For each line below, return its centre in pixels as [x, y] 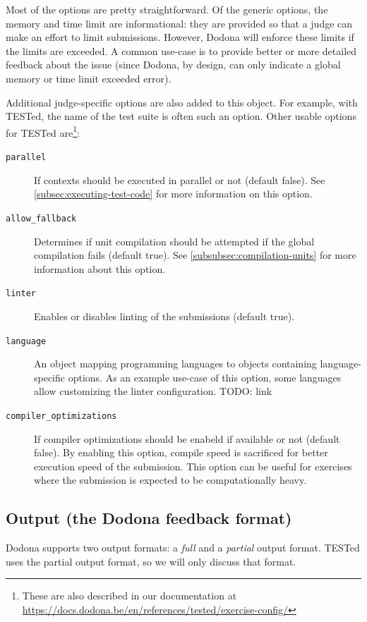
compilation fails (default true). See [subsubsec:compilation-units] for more [195, 255]
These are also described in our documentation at [130, 596]
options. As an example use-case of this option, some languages [205, 377]
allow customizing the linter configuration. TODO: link [153, 391]
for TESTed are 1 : [43, 131]
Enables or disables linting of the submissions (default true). [164, 316]
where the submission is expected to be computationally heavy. [170, 480]
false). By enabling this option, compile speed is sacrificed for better [181, 452]
